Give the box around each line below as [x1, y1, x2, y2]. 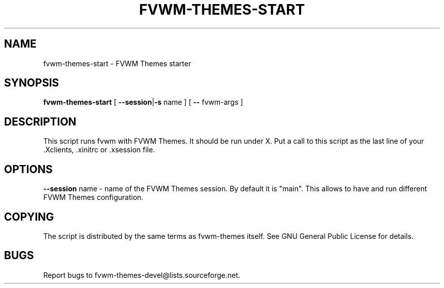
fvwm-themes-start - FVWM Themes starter [43, 59, 191, 68]
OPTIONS [4, 162, 53, 176]
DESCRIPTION [4, 115, 77, 128]
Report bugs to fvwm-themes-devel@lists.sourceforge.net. [43, 270, 240, 279]
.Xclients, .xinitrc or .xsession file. [43, 145, 155, 154]
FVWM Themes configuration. [43, 193, 143, 202]
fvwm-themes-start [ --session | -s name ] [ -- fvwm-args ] [43, 98, 243, 107]
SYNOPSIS [4, 76, 59, 90]
